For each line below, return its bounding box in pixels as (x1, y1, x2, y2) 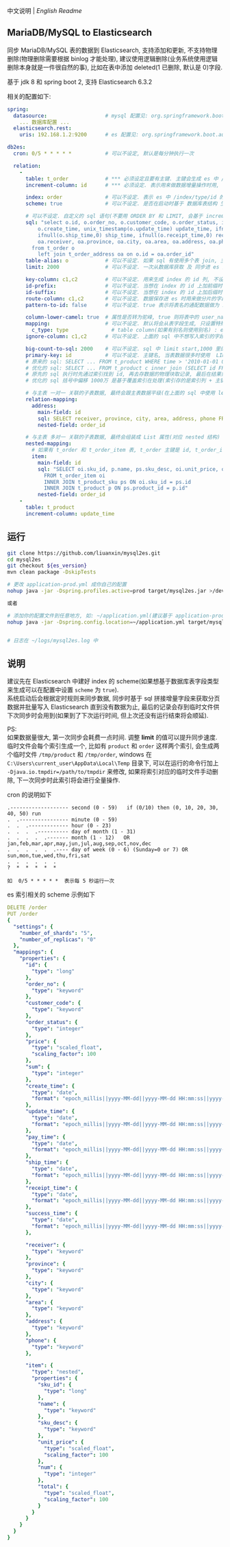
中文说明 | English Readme (7, 7, 82, 14)
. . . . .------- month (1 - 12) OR (7, 834, 130, 842)
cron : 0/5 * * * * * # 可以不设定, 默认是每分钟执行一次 (13, 150, 194, 157)
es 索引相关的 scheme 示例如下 (7, 890, 96, 899)
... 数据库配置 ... (19, 119, 70, 125)
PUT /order (7, 911, 38, 918)
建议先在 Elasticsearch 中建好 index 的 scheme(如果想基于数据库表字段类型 (7, 677, 219, 685)
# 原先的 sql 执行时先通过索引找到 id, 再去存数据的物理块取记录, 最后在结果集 (25, 371, 227, 378)
